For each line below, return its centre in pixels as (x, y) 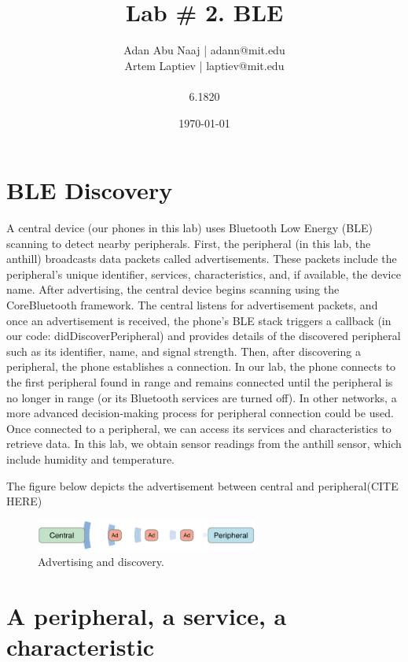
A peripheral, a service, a (147, 615)
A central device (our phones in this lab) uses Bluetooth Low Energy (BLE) (189, 228)
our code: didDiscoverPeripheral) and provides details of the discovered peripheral (204, 336)
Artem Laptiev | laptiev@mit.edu (204, 65)
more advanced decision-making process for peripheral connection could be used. (200, 413)
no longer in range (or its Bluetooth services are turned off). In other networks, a (202, 397)
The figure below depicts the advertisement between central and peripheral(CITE (202, 485)
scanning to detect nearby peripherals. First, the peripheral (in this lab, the (189, 243)
